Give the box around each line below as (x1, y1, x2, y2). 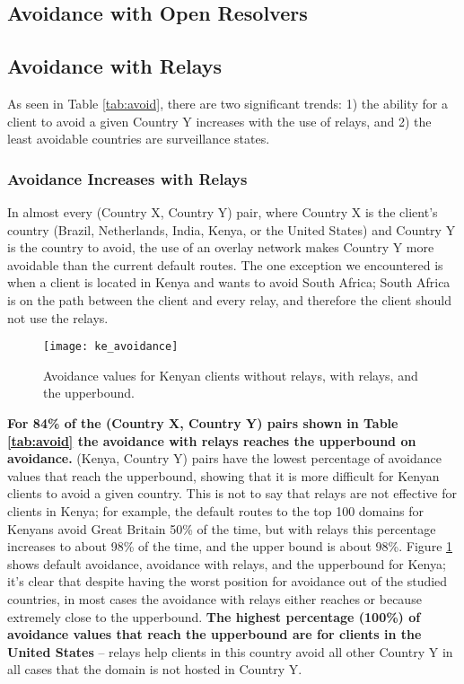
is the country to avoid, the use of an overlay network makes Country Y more (7, 238, 434, 257)
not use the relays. (7, 308, 109, 327)
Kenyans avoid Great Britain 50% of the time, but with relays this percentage (7, 519, 436, 538)
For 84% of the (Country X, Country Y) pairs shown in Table (7, 413, 398, 432)
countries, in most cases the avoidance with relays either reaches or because (7, 589, 422, 608)
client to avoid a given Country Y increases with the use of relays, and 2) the (7, 111, 432, 130)
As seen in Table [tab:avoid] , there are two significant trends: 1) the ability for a (7, 93, 448, 112)
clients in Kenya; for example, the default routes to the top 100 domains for (7, 501, 424, 520)
